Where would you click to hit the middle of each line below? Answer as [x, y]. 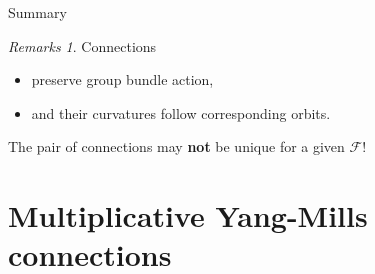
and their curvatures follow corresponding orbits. [181, 112]
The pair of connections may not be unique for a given [176, 146]
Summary [37, 12]
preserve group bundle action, [122, 79]
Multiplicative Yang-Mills [188, 215]
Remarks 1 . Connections [82, 45]
